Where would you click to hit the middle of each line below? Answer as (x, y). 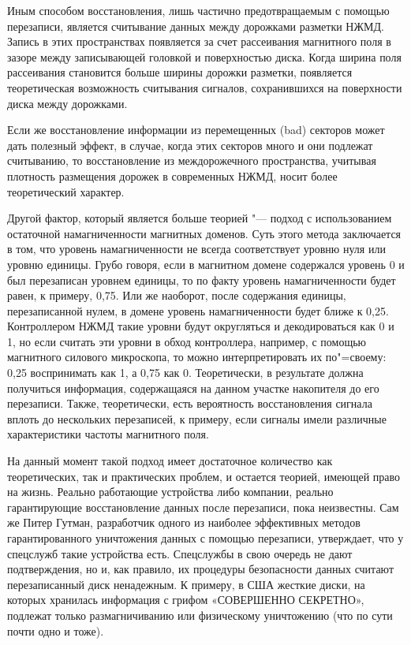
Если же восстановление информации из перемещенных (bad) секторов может (196, 130)
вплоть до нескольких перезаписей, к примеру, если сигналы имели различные (197, 418)
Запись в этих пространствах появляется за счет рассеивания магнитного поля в (199, 41)
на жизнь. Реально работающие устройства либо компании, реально (170, 492)
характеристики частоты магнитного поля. (108, 434)
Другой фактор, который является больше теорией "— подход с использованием (200, 218)
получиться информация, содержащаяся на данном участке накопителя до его (193, 388)
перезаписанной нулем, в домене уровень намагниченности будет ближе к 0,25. (198, 310)
